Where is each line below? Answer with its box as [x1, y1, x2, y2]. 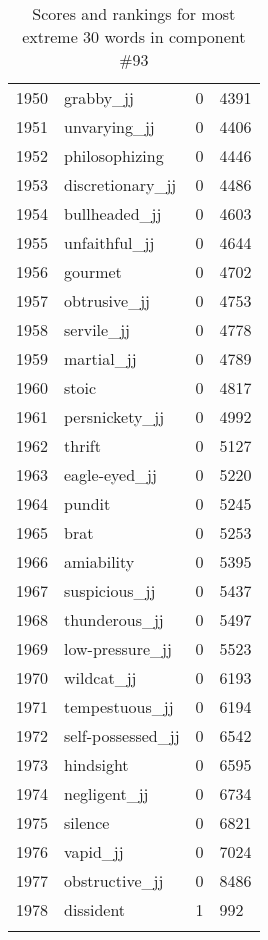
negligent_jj [64, 782, 149, 805]
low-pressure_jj [64, 637, 172, 660]
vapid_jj [64, 840, 124, 863]
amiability [64, 550, 135, 573]
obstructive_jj [64, 869, 164, 892]
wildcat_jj [64, 666, 137, 689]
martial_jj [64, 347, 137, 370]
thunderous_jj [64, 608, 164, 631]
